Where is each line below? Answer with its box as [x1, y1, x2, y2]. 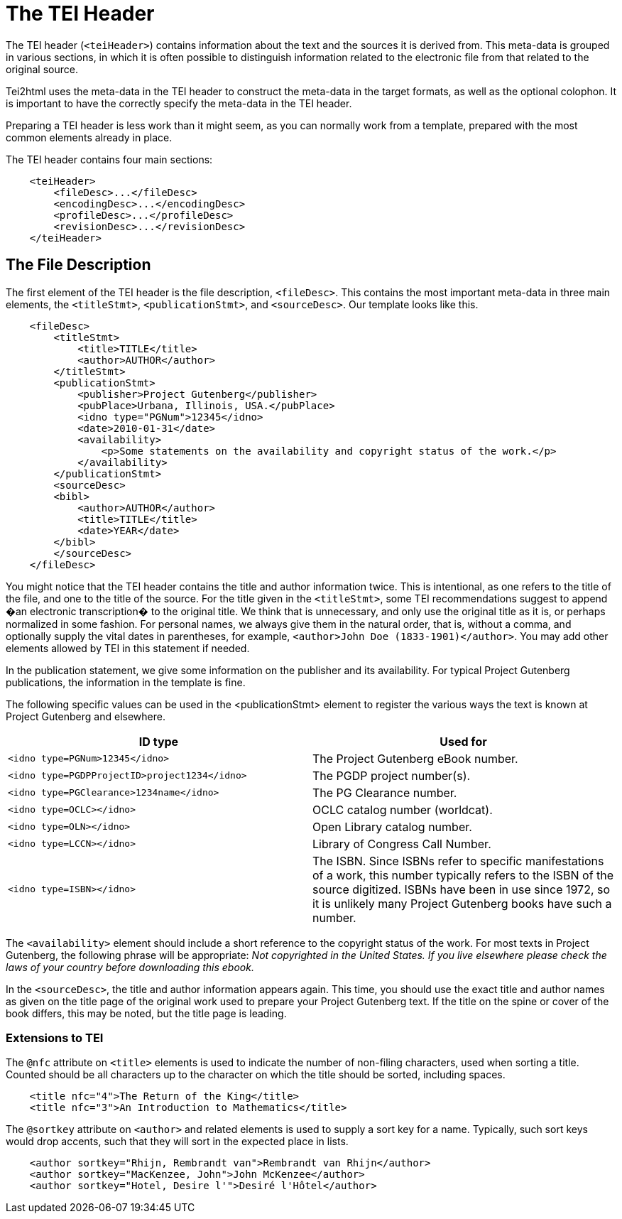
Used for [440, 734, 487, 749]
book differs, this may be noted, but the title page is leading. [6, 1007, 287, 1019]
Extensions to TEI [6, 1030, 104, 1045]
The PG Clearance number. [312, 785, 457, 800]
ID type [138, 734, 179, 749]
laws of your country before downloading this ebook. [6, 960, 254, 973]
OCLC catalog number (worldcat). [312, 802, 493, 817]
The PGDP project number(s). [312, 768, 471, 783]
